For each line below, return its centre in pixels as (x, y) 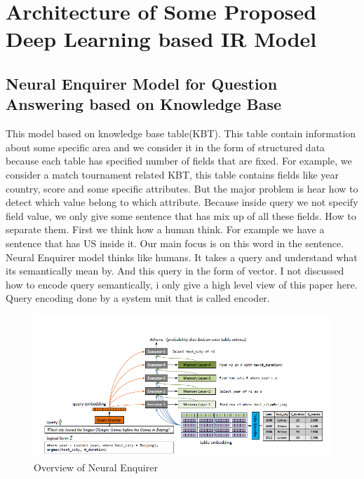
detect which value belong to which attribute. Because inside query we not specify (182, 202)
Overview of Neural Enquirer (96, 467)
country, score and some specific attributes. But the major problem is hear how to (182, 188)
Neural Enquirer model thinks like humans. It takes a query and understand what (182, 257)
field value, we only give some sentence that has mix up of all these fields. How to (181, 215)
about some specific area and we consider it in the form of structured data (166, 147)
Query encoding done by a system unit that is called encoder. (138, 298)
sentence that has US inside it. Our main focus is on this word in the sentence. (175, 243)
